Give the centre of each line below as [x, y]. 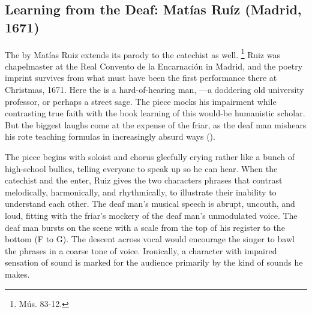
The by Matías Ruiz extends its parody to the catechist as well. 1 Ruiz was [142, 53]
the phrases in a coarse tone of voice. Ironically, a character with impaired [141, 250]
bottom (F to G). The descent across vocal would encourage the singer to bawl [150, 239]
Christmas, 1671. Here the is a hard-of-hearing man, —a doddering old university [154, 90]
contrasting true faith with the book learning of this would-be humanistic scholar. [155, 113]
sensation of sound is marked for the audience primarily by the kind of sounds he [154, 262]
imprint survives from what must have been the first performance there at [141, 78]
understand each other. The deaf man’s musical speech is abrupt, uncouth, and [150, 204]
